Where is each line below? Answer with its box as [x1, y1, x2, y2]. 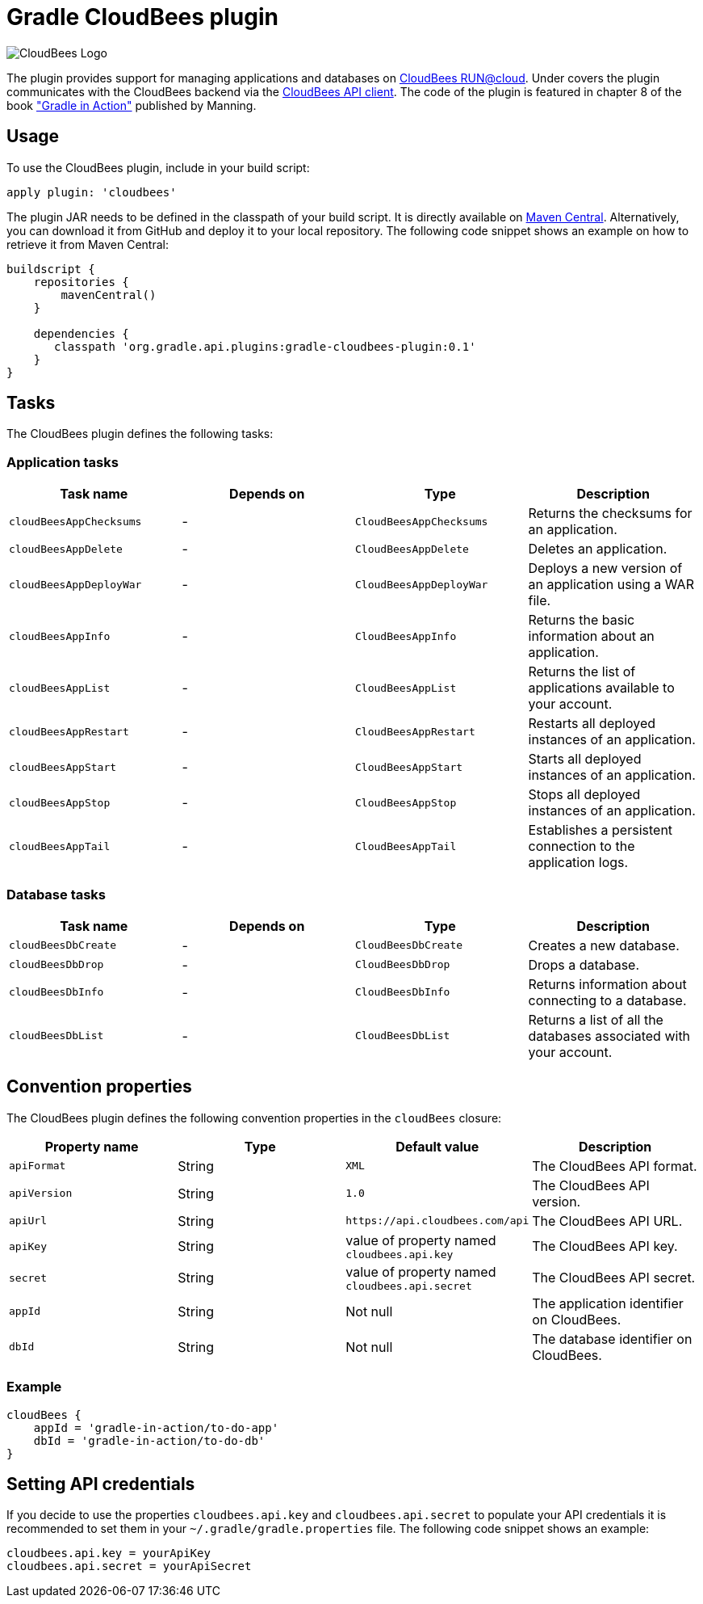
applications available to [528, 680, 675, 697]
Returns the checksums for [528, 505, 693, 522]
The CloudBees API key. [532, 1238, 678, 1255]
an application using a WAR [528, 576, 694, 593]
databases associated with [528, 1027, 691, 1044]
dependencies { [33, 326, 129, 340]
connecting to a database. [528, 991, 687, 1008]
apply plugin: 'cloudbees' [6, 185, 177, 199]
